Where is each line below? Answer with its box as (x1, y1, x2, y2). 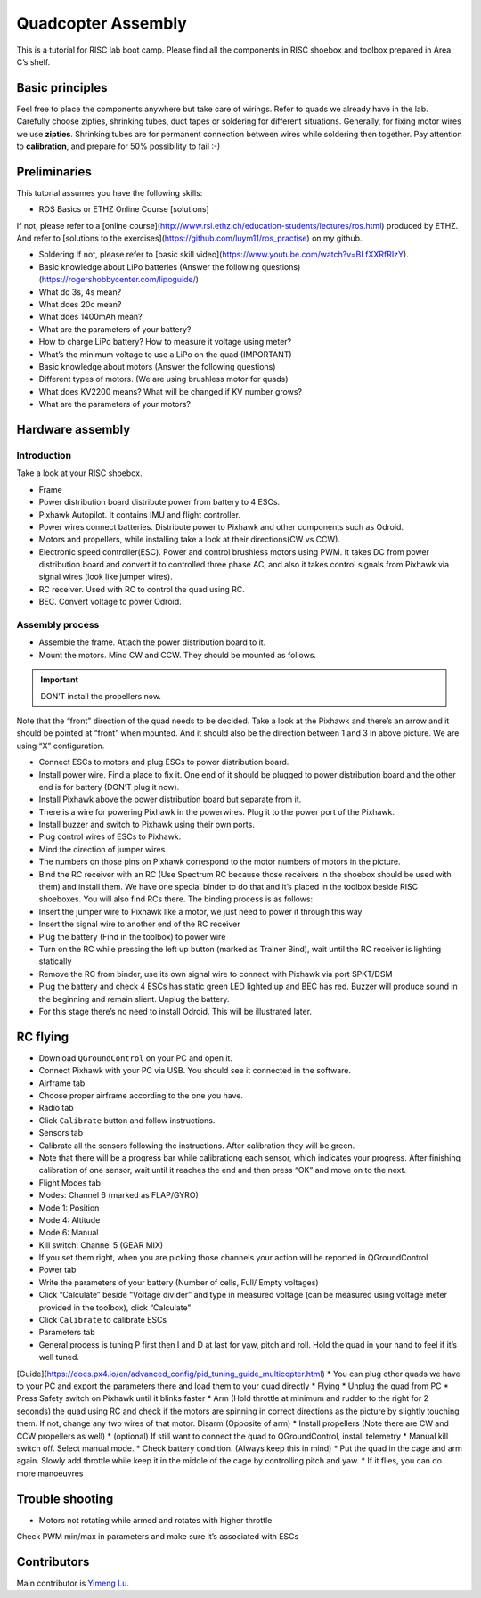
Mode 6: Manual (38, 1227, 99, 1238)
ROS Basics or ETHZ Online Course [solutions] (38, 204, 209, 215)
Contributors (16, 1554, 90, 1569)
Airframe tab (38, 1078, 86, 1088)
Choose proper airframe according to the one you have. (38, 1090, 244, 1100)
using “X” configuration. (16, 740, 105, 751)
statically (38, 956, 72, 966)
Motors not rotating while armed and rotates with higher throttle (38, 1514, 273, 1525)
